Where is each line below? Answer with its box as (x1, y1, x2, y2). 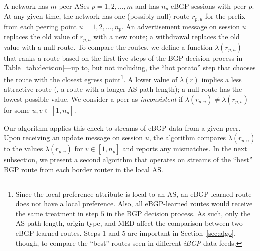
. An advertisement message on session (121, 21, 240, 31)
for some (4, 104, 30, 115)
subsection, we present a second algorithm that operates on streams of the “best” (4, 154, 253, 165)
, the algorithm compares (149, 132, 226, 143)
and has (135, 1, 159, 11)
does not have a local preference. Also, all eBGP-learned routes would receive (15, 198, 253, 209)
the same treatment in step (15, 208, 99, 218)
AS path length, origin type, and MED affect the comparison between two (15, 218, 243, 228)
